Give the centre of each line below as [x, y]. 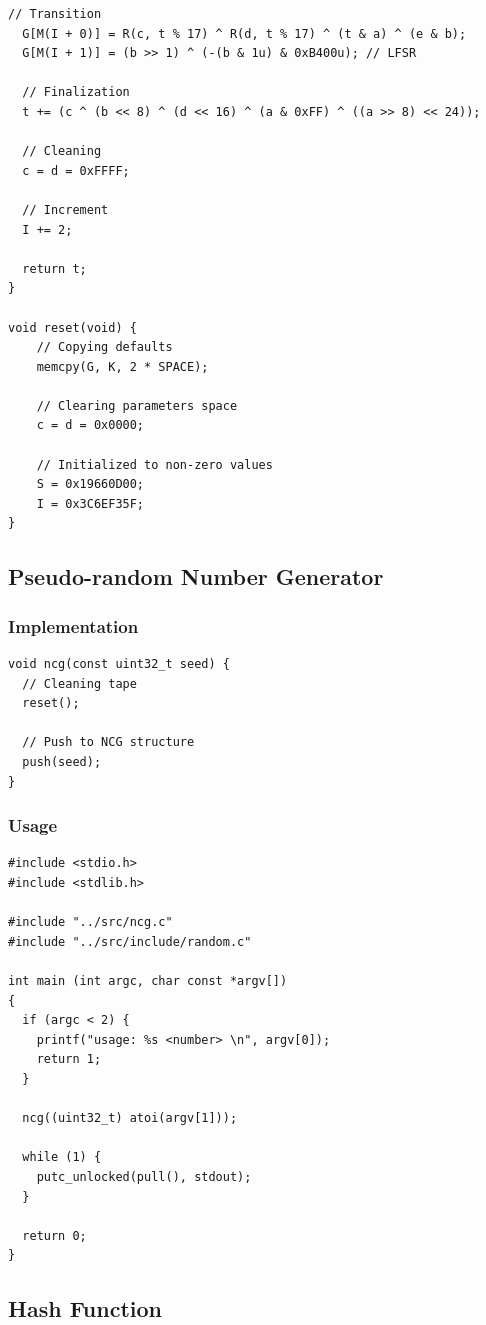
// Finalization [76, 92]
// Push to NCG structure [108, 742]
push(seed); [62, 762]
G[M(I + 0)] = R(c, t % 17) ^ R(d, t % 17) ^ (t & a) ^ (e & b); [244, 33]
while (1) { [62, 1157]
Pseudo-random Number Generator [196, 576]
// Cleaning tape [79, 683]
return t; [54, 268]
